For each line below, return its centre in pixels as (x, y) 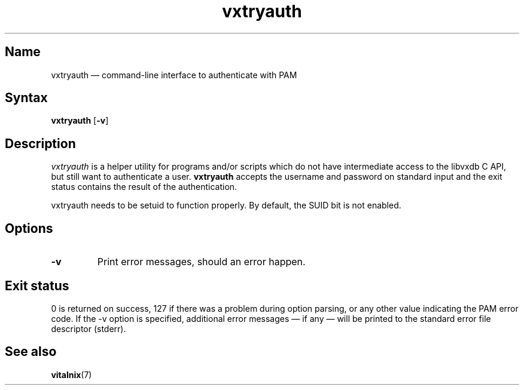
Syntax (26, 98)
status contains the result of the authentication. (144, 187)
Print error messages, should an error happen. (201, 262)
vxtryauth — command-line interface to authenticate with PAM (174, 75)
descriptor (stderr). (89, 328)
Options (29, 228)
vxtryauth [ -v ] (80, 121)
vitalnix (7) (71, 374)
